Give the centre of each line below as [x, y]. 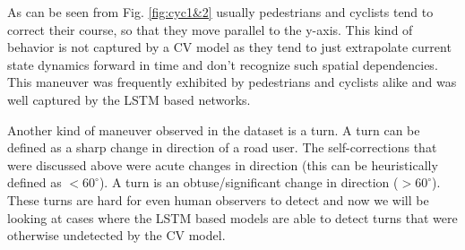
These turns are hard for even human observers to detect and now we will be [218, 199]
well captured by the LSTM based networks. [129, 99]
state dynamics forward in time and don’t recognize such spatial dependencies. [223, 64]
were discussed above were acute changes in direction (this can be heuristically [223, 164]
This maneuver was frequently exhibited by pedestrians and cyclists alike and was [232, 82]
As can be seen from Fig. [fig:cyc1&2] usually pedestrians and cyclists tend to [220, 12]
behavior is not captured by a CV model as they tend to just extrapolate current [229, 47]
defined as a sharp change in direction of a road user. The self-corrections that [222, 147]
